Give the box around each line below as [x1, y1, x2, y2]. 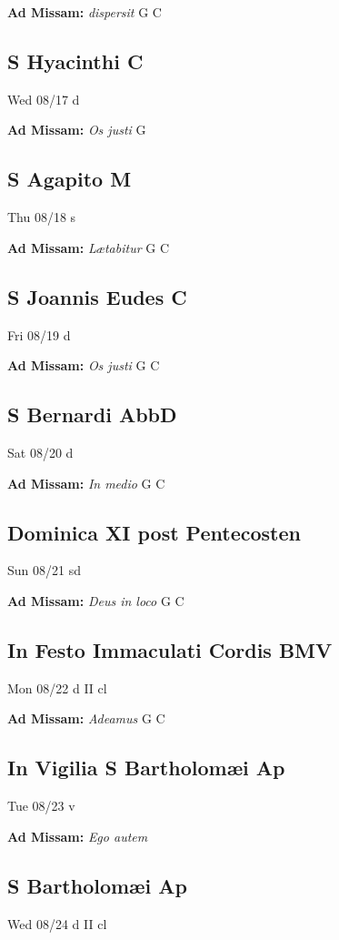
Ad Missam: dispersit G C [7, 3, 162, 21]
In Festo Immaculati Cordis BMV [7, 635, 333, 663]
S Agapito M [7, 165, 132, 193]
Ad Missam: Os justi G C [7, 356, 160, 375]
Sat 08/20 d [7, 442, 74, 461]
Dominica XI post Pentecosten [7, 518, 301, 546]
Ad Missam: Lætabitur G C [7, 238, 170, 257]
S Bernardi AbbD [7, 400, 177, 429]
